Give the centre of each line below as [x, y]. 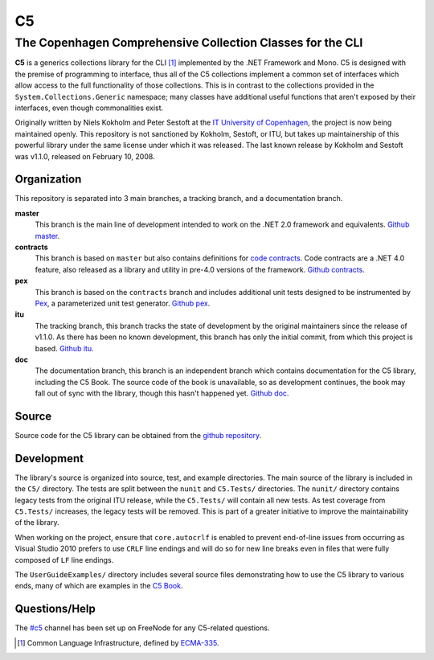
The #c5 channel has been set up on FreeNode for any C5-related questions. [142, 628]
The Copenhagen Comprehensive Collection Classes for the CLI [189, 43]
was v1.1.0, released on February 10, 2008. [85, 156]
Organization [48, 180]
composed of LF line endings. [64, 560]
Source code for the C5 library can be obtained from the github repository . [138, 435]
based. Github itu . [64, 348]
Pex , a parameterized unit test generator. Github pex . [123, 303]
